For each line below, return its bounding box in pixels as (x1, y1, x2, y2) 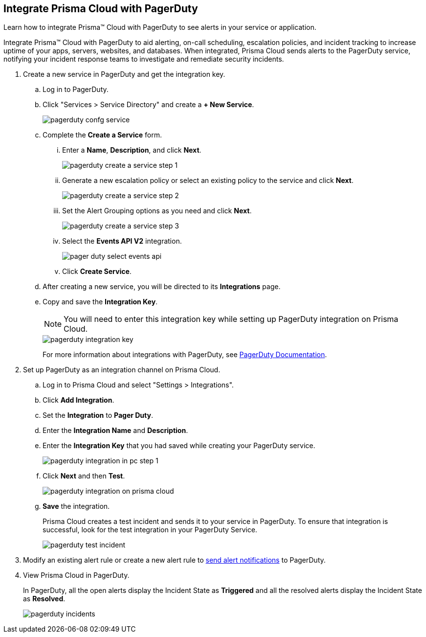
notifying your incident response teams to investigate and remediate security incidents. (3, 55, 284, 64)
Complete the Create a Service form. (43, 131, 162, 139)
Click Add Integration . (43, 396, 114, 405)
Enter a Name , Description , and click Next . (62, 146, 202, 155)
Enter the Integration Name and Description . (43, 426, 188, 435)
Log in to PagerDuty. (43, 85, 109, 94)
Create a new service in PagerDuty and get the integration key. (23, 70, 225, 79)
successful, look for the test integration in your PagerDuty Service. (43, 525, 257, 534)
